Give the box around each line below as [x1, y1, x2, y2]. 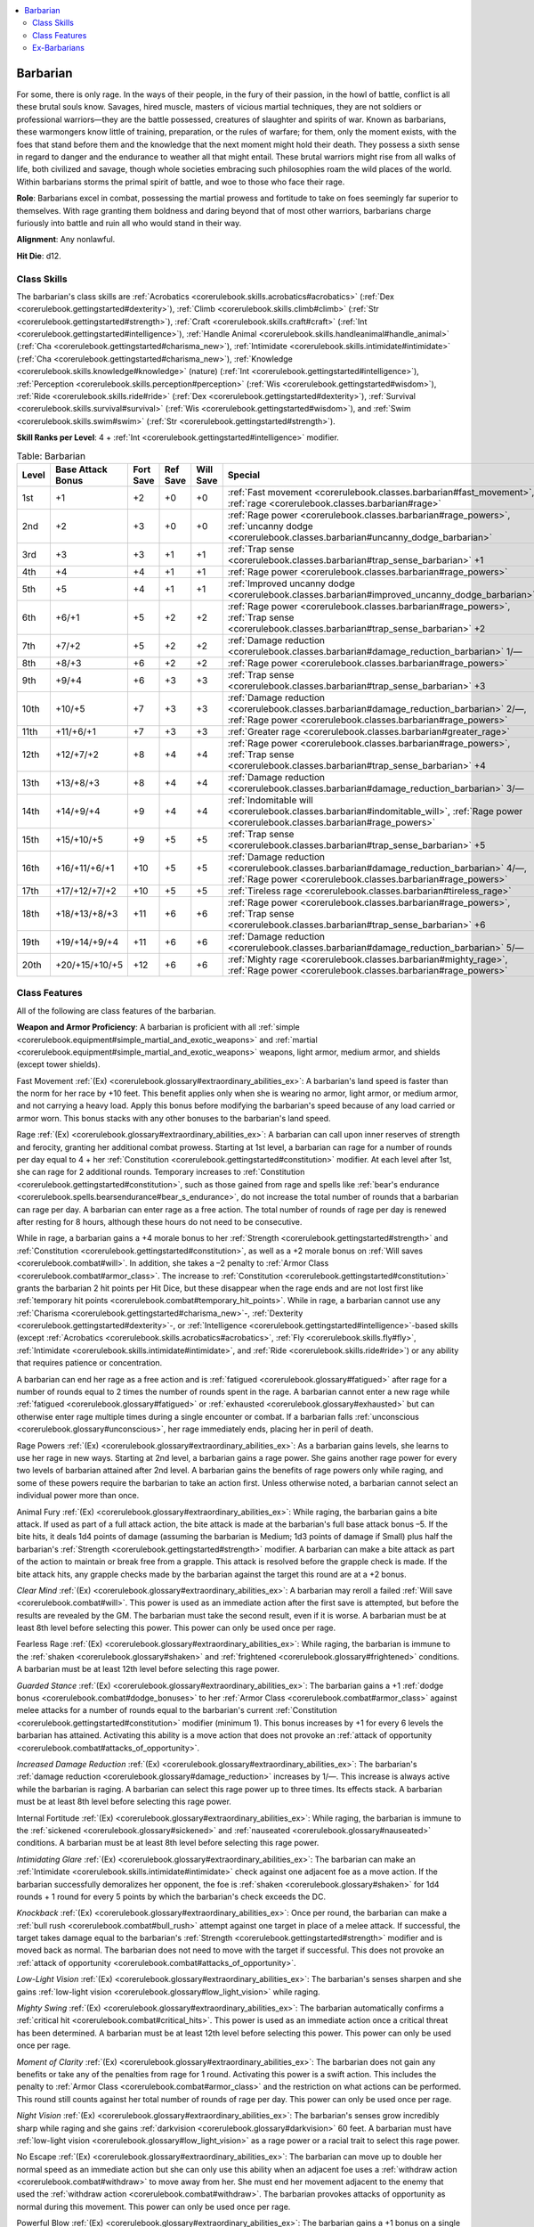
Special [227, 469, 261, 481]
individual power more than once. [16, 1490, 140, 1501]
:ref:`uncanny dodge [227, 519, 313, 532]
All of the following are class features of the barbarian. [16, 1005, 216, 1016]
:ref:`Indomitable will [227, 794, 313, 806]
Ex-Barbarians [32, 43, 85, 53]
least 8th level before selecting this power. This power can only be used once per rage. [16, 1622, 336, 1634]
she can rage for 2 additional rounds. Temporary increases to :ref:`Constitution [16, 1167, 305, 1178]
